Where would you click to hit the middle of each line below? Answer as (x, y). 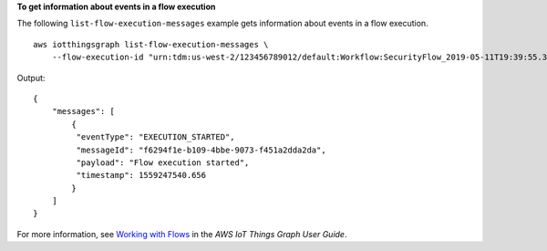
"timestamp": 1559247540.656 (141, 175)
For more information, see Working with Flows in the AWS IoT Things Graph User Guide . (182, 234)
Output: (31, 78)
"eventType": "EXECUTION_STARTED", (156, 137)
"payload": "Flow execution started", (163, 162)
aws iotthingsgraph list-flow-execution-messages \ (151, 44)
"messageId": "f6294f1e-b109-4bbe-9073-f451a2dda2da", (201, 150)
